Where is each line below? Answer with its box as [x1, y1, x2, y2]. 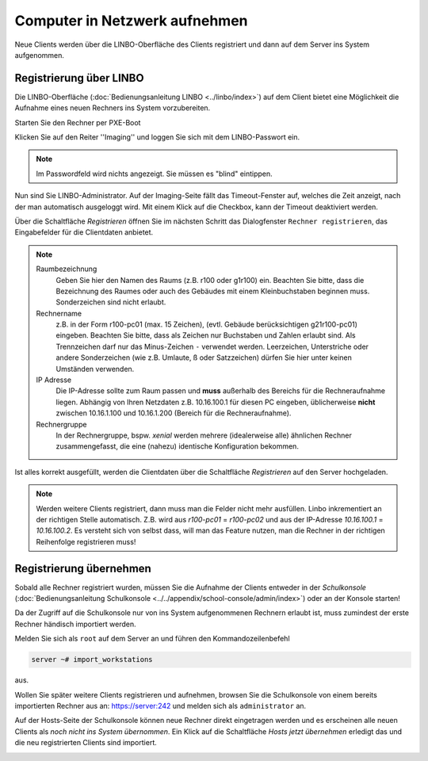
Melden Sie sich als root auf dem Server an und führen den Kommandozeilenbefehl [14, 634, 290, 644]
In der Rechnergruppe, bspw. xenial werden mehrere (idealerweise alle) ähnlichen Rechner [55, 430, 352, 440]
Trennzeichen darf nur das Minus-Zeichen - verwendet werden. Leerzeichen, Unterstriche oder [55, 342, 369, 351]
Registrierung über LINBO [14, 71, 144, 85]
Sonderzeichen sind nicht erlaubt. [55, 297, 166, 307]
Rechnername [36, 308, 82, 318]
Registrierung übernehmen [14, 561, 152, 575]
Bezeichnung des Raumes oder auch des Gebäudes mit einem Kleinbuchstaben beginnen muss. [55, 286, 370, 296]
